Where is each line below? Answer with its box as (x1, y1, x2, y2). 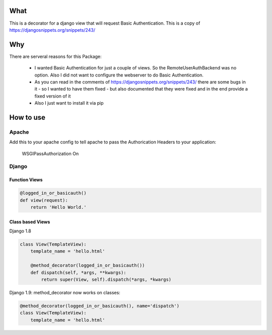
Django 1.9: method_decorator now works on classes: (9, 289, 120, 295)
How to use (9, 113, 45, 122)
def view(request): (20, 197, 68, 203)
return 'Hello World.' (30, 204, 87, 210)
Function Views (9, 177, 43, 183)
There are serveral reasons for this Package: (9, 53, 102, 59)
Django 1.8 (9, 228, 31, 234)
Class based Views (9, 219, 50, 225)
